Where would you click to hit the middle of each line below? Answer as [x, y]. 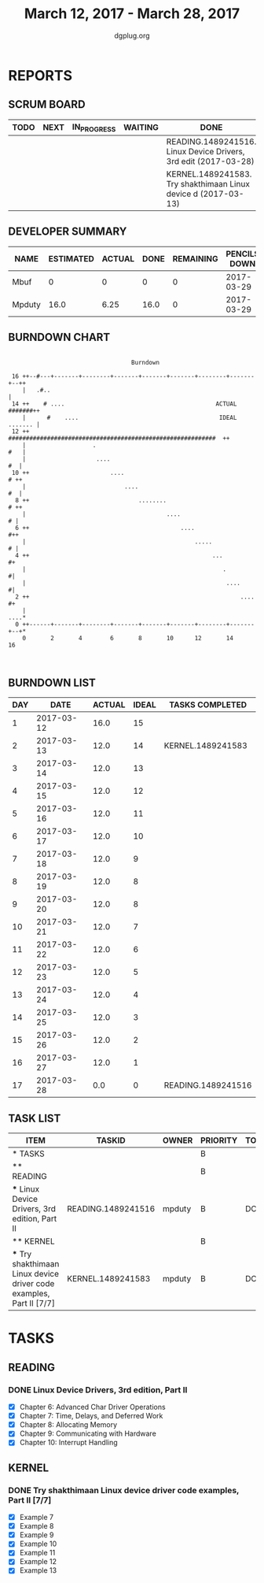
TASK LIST [35, 1118]
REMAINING [195, 258]
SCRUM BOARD [47, 104]
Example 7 [36, 1518]
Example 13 [38, 1570]
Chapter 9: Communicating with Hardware [88, 1433]
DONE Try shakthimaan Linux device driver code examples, [124, 1490]
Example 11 [37, 1553]
